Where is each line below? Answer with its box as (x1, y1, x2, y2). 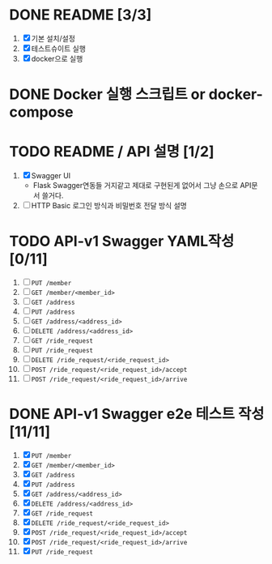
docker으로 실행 (31, 53, 83, 63)
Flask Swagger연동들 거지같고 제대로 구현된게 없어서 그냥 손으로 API (32, 181, 252, 190)
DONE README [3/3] (9, 6, 152, 24)
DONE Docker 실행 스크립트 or (9, 85, 206, 104)
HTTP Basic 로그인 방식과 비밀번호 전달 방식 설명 (31, 201, 187, 211)
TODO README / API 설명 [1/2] (9, 143, 215, 161)
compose (9, 103, 74, 122)
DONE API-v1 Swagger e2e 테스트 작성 (9, 405, 265, 423)
